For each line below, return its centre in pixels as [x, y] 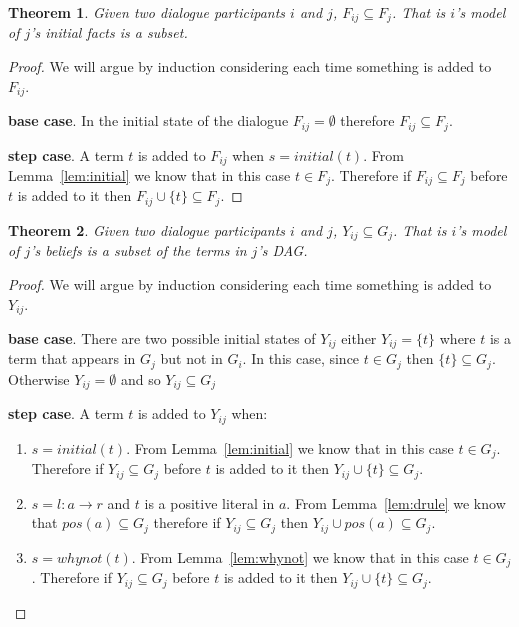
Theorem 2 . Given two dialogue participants [147, 229]
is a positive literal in [209, 502]
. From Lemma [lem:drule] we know [396, 502]
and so [140, 378]
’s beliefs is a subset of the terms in [138, 250]
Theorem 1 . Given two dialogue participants [147, 12]
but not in [191, 358]
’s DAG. [282, 250]
